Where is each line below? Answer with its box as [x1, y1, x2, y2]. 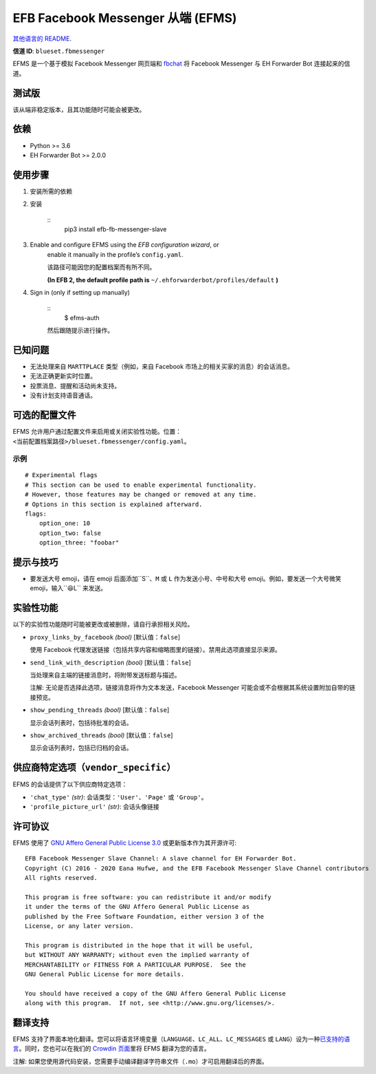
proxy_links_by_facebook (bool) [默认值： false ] [30, 633, 181, 641]
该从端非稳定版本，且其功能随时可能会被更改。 [12, 105, 146, 114]
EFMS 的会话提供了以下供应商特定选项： [12, 780, 128, 788]
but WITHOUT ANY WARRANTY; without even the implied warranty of [25, 951, 250, 959]
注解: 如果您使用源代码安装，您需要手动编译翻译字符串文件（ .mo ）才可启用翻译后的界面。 [12, 1057, 268, 1065]
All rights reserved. [25, 874, 98, 882]
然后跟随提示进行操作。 [47, 326, 113, 335]
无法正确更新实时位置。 [30, 372, 96, 380]
